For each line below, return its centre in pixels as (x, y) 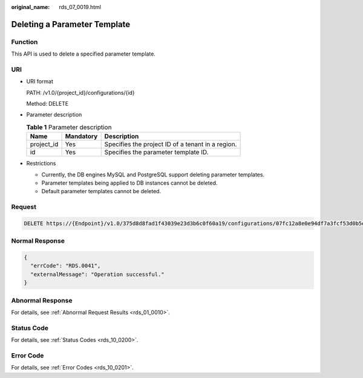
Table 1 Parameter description (69, 127)
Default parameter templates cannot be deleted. (101, 191)
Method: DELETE (47, 104)
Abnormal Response (42, 300)
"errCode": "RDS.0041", (66, 266)
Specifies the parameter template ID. (156, 152)
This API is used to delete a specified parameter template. (83, 54)
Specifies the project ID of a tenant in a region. (171, 144)
